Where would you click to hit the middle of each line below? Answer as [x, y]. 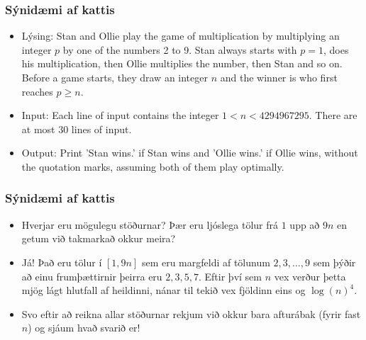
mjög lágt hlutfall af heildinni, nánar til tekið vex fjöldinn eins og [163, 290]
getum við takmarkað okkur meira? [99, 238]
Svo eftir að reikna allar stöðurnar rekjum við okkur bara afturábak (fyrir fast [191, 313]
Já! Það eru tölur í [62, 262]
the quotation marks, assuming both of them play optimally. [153, 166]
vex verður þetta [310, 276]
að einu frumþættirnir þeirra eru [92, 276]
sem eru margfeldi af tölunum [206, 262]
